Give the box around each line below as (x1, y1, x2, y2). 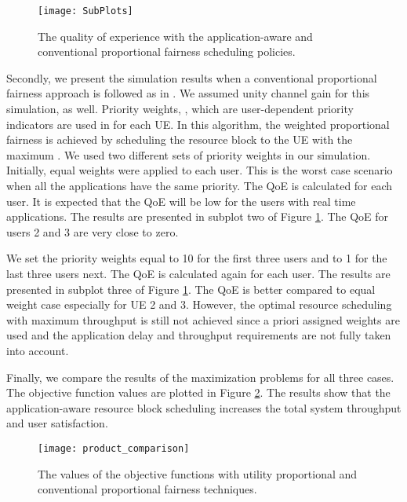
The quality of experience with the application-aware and (38, 27, 313, 44)
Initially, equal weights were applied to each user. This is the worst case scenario (6, 162, 393, 178)
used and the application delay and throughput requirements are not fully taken (6, 327, 391, 343)
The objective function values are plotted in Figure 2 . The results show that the (6, 384, 391, 401)
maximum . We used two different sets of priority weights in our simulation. (6, 146, 371, 163)
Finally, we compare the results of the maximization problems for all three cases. (6, 368, 394, 385)
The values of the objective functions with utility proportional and (38, 465, 358, 482)
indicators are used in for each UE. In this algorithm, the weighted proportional (6, 115, 390, 132)
